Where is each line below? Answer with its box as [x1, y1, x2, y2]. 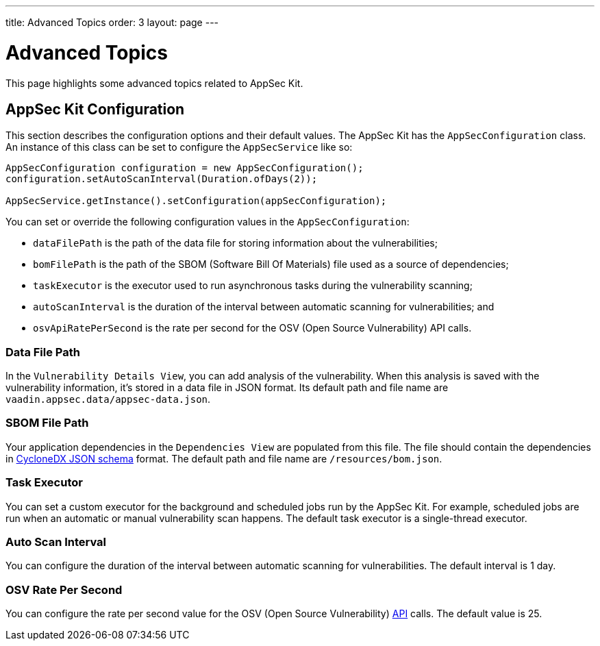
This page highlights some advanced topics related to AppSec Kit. [5, 77, 303, 89]
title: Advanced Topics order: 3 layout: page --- [5, 16, 219, 28]
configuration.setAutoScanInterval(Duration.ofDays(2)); [5, 173, 318, 185]
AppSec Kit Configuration [5, 100, 185, 118]
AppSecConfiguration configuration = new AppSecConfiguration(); [5, 162, 364, 174]
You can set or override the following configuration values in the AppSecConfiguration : [5, 216, 410, 228]
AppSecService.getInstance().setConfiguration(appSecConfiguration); [5, 195, 387, 207]
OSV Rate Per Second [5, 582, 123, 597]
